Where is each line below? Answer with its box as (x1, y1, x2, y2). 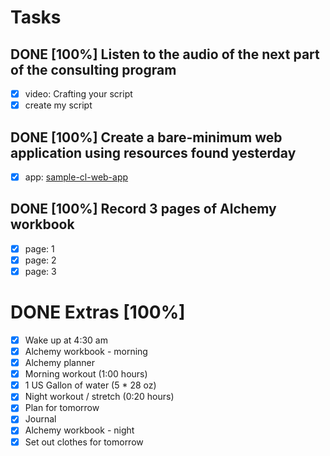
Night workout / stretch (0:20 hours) (24, 391, 175, 403)
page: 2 (24, 254, 57, 266)
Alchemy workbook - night (24, 424, 135, 436)
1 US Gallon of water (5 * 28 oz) (24, 379, 157, 391)
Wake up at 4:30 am (24, 334, 108, 346)
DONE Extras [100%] (10, 301, 186, 324)
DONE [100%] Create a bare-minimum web (10, 129, 283, 146)
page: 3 (24, 265, 57, 277)
